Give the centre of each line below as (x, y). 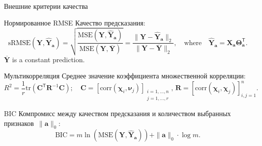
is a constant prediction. (48, 59)
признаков (19, 123)
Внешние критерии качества (46, 6)
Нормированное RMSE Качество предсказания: (75, 22)
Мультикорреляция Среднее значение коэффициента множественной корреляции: (125, 76)
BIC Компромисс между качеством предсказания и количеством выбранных (117, 113)
